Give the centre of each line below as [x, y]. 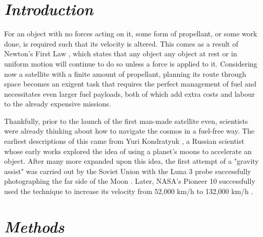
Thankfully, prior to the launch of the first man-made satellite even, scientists [126, 121]
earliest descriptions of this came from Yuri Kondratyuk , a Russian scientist [124, 141]
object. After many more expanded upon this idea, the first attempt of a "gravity [131, 161]
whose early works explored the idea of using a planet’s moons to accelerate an [128, 151]
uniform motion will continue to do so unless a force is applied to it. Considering [131, 63]
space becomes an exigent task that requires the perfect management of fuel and [130, 84]
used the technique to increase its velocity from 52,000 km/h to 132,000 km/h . [129, 191]
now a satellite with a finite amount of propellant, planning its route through [125, 73]
